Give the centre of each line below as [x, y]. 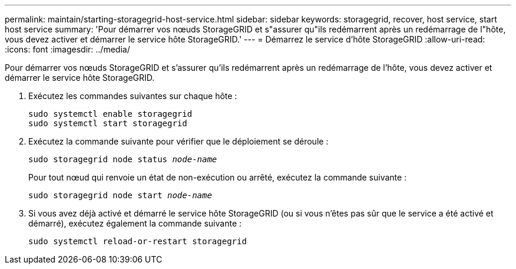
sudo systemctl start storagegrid [108, 123]
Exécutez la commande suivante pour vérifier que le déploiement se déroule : [178, 141]
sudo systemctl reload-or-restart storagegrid [138, 241]
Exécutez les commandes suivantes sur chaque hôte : [133, 96]
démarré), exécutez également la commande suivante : [135, 223]
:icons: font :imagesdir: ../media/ [67, 49]
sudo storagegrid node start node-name [120, 195]
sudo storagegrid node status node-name [123, 159]
